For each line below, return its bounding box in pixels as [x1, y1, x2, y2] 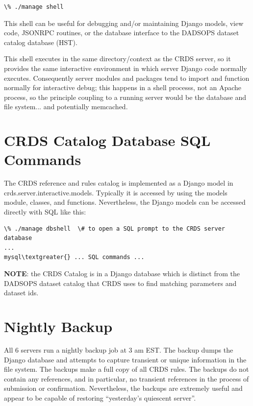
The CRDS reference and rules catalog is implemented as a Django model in [4, 178, 233, 188]
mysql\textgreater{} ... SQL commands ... [4, 254, 145, 261]
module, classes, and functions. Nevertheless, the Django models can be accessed [4, 197, 246, 207]
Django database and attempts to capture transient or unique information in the [4, 354, 247, 364]
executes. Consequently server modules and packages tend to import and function [4, 72, 250, 83]
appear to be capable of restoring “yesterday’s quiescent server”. [4, 392, 196, 403]
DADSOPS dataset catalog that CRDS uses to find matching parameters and [4, 278, 237, 288]
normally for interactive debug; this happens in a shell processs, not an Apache [4, 82, 242, 93]
